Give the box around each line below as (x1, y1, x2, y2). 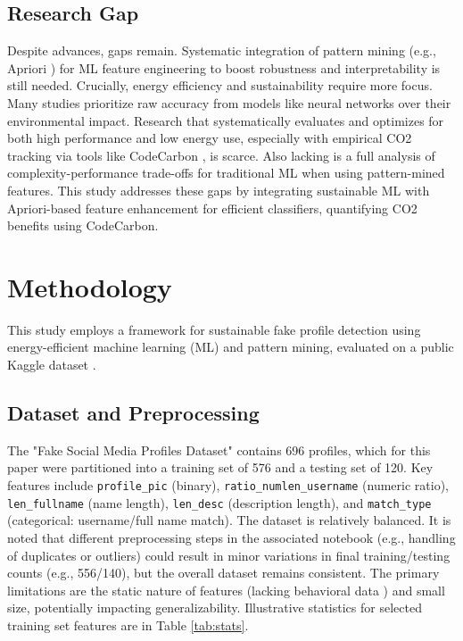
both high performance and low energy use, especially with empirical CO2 (7, 129, 412, 147)
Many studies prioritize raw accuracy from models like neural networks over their (7, 93, 451, 112)
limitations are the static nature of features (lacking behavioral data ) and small (7, 580, 445, 599)
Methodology (7, 268, 172, 304)
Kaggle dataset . (7, 355, 96, 374)
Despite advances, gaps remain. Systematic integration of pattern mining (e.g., (7, 41, 436, 60)
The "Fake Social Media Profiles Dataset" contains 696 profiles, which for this (7, 440, 431, 459)
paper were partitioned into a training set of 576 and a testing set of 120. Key (7, 458, 434, 477)
